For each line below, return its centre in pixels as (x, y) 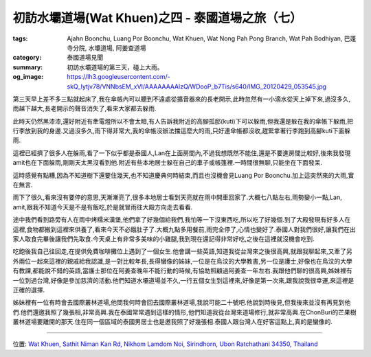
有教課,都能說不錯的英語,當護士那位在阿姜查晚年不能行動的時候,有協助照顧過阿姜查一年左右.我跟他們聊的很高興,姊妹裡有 (183, 270)
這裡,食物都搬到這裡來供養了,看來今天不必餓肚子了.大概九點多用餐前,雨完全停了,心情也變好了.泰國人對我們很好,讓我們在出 (184, 229)
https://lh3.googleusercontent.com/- (119, 77)
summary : (28, 67)
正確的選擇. (29, 290)
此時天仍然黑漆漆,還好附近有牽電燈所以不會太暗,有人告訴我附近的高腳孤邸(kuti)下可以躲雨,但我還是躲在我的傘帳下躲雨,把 (183, 121)
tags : (20, 38)
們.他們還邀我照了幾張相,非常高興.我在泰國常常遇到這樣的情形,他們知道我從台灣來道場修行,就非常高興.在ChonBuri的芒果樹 (184, 312)
